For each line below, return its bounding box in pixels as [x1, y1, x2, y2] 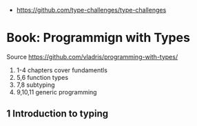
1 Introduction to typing [6, 108, 108, 120]
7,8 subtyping [16, 81, 56, 89]
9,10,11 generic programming [16, 87, 97, 96]
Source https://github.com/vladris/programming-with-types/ [6, 52, 178, 61]
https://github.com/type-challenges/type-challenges [16, 6, 167, 14]
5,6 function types [16, 73, 69, 81]
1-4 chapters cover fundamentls [16, 65, 108, 74]
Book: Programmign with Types [6, 30, 191, 45]
